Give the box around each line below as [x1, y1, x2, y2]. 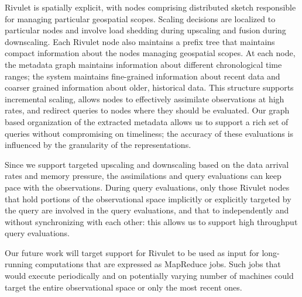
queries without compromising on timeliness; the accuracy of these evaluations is [5, 127, 293, 139]
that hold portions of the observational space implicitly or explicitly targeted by [5, 192, 291, 205]
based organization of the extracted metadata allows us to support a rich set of [5, 115, 289, 127]
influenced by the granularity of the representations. [5, 139, 191, 151]
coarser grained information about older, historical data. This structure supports [5, 81, 294, 94]
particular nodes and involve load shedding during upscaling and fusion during [5, 24, 286, 36]
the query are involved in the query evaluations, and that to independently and [5, 204, 289, 216]
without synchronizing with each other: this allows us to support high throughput [5, 215, 298, 227]
